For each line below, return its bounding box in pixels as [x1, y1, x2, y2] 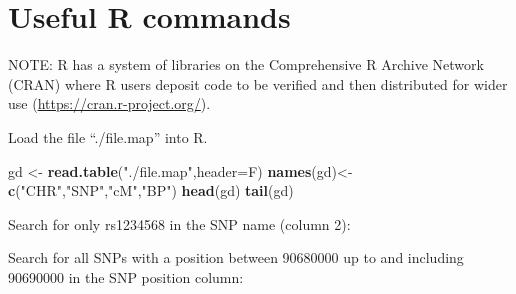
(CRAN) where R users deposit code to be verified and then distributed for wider [8, 73, 508, 94]
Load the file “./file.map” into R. [8, 126, 208, 147]
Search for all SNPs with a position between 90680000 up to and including [8, 247, 464, 268]
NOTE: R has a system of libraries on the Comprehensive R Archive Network [8, 54, 484, 75]
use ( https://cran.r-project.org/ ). [8, 93, 211, 114]
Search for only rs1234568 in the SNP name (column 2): [8, 213, 351, 234]
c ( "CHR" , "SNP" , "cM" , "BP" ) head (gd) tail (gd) [8, 180, 294, 201]
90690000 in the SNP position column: [8, 266, 244, 287]
